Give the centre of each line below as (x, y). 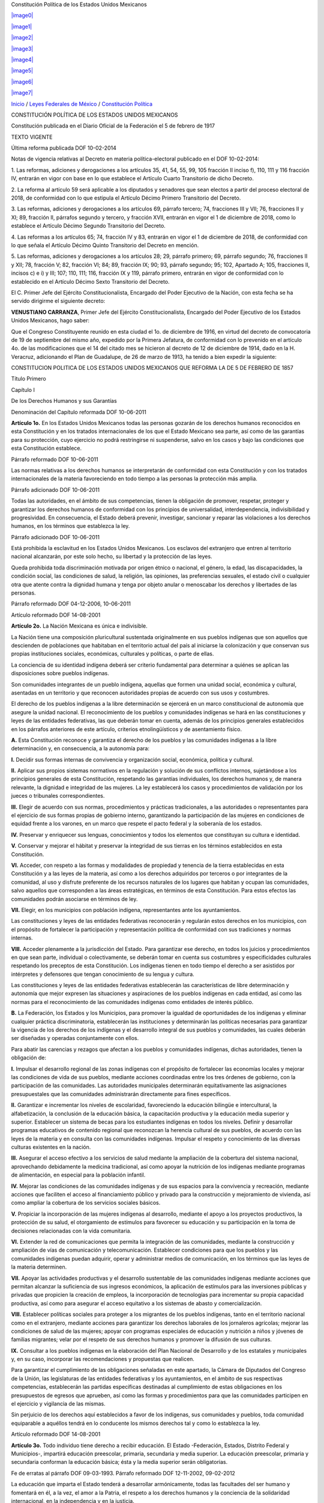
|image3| (22, 49)
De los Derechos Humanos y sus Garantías (64, 401)
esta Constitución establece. (46, 448)
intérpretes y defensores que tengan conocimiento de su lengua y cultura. (103, 974)
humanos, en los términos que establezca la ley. (70, 526)
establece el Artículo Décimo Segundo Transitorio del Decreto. (88, 226)
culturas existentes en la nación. (51, 1147)
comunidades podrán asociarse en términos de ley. (74, 899)
